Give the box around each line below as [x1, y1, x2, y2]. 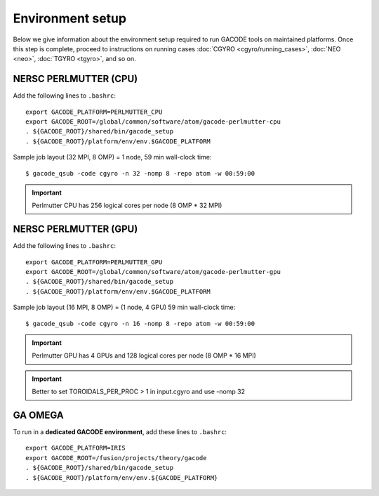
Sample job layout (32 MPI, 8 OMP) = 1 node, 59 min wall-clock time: [13, 153, 212, 162]
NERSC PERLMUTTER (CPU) [13, 73, 138, 85]
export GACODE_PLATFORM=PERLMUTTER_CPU [25, 107, 163, 116]
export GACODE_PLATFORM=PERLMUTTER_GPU [25, 258, 163, 266]
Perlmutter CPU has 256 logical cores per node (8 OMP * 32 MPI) [32, 201, 222, 210]
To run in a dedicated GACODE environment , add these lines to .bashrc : [13, 428, 227, 436]
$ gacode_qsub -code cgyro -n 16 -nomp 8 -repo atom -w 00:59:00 [25, 320, 255, 327]
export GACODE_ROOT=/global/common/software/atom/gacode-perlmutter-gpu [25, 268, 281, 276]
